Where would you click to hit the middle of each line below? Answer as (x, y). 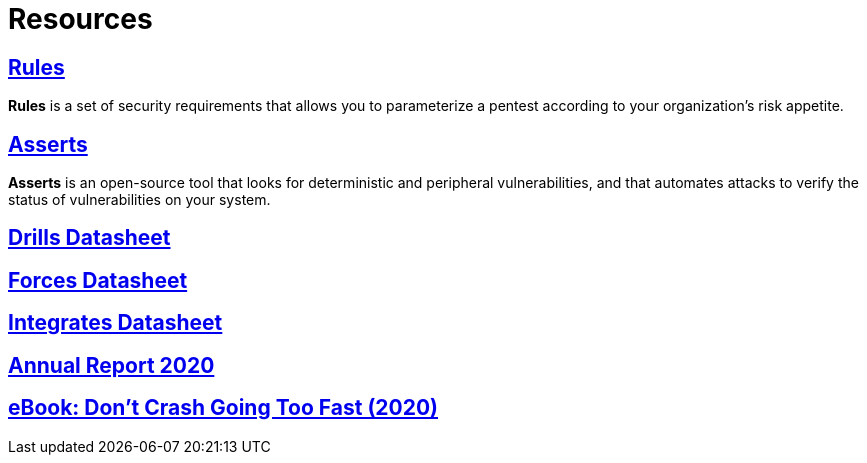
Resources (80, 19)
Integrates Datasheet (115, 323)
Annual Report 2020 (111, 365)
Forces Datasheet (98, 280)
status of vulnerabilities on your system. (139, 200)
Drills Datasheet (89, 238)
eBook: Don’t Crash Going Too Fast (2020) (223, 408)
